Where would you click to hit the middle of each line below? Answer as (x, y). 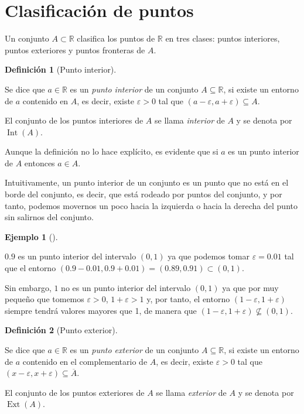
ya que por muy (250, 287)
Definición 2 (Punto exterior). (61, 330)
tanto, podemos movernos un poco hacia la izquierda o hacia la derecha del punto (151, 205)
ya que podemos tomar (209, 256)
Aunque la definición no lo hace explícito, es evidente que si (112, 151)
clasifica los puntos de (116, 38)
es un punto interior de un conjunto (134, 89)
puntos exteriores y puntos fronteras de (75, 49)
